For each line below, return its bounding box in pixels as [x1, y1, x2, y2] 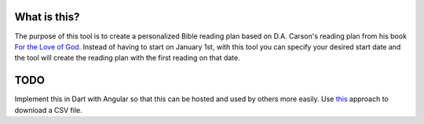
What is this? [14, 10, 80, 24]
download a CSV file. [14, 105, 82, 115]
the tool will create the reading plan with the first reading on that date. [14, 53, 240, 63]
